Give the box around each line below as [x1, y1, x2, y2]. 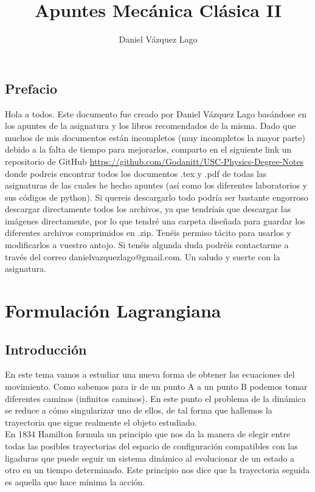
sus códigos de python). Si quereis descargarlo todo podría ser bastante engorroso [5, 190, 308, 203]
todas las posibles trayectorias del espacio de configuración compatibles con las [5, 439, 298, 452]
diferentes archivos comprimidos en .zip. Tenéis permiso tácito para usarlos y [5, 226, 291, 239]
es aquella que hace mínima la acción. [5, 475, 145, 488]
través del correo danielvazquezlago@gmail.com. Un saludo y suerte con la [5, 250, 280, 263]
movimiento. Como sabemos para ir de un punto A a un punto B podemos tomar [5, 380, 308, 393]
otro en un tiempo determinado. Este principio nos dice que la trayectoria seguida [5, 463, 310, 476]
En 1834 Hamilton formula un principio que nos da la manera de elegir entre [5, 428, 291, 440]
